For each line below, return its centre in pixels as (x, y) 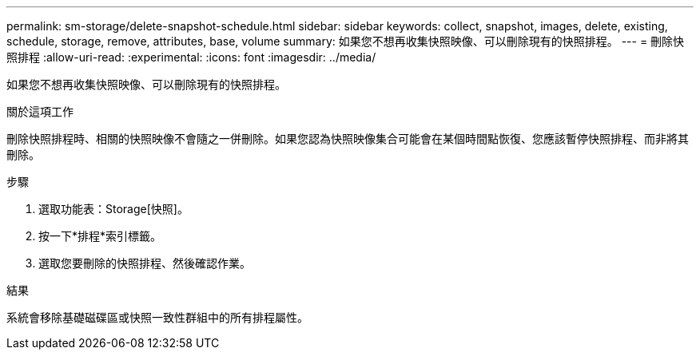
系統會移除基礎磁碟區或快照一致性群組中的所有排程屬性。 (157, 317)
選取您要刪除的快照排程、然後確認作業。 (145, 263)
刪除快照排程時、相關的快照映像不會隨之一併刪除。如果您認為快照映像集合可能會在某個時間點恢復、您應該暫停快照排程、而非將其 (348, 138)
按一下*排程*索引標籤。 (100, 236)
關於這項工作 (40, 111)
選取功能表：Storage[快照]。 (113, 209)
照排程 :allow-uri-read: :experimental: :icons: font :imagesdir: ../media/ (191, 57)
